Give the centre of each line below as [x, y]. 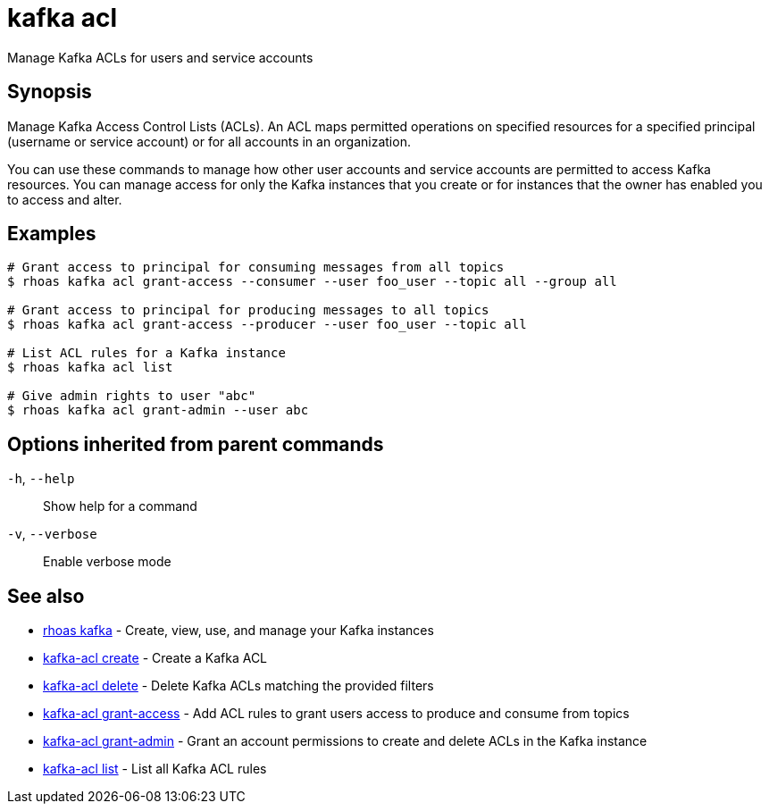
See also [46, 596]
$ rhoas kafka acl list [90, 368]
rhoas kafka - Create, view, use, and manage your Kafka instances [238, 631]
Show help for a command [120, 506]
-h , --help [41, 479]
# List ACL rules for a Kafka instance [146, 353]
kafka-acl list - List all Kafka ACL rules [155, 769]
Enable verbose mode [107, 562]
